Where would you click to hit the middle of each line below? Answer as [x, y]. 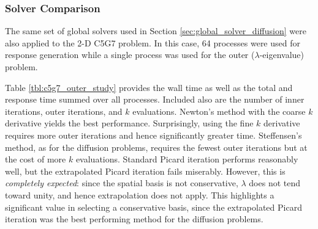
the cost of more [36, 159]
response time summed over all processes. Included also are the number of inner [155, 99]
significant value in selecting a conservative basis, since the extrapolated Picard [153, 207]
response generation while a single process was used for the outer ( [130, 55]
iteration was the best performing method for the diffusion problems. [134, 219]
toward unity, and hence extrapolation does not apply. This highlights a [140, 194]
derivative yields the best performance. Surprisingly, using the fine [129, 123]
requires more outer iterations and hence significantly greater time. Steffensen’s [153, 135]
